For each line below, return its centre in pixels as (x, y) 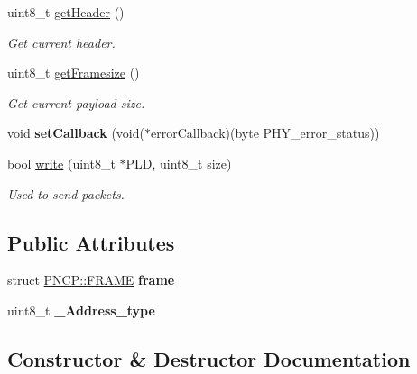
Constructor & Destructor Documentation (209, 358)
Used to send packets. (66, 193)
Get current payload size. (76, 102)
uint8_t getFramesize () (74, 73)
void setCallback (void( (76, 133)
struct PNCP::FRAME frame (91, 280)
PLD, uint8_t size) (179, 163)
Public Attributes (91, 242)
